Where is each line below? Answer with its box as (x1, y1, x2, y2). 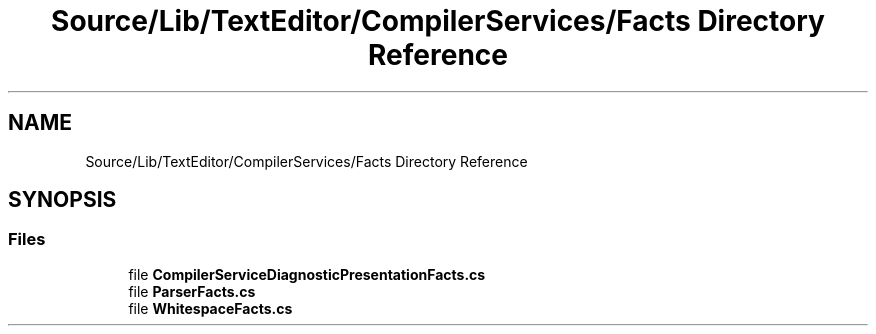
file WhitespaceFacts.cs (128, 299, 293, 317)
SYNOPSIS (8, 187, 117, 213)
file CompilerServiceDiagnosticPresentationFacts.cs (128, 265, 486, 283)
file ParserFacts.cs (128, 282, 256, 300)
